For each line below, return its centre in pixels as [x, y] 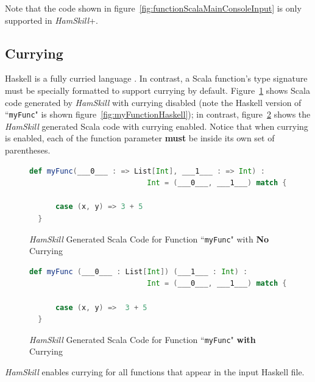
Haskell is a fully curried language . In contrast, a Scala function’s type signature [156, 78]
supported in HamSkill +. [51, 20]
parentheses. [28, 150]
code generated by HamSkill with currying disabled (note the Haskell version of [153, 102]
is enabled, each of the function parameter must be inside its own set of [140, 138]
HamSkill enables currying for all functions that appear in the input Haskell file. [155, 372]
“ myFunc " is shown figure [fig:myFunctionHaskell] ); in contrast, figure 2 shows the [158, 114]
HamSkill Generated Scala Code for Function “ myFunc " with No [149, 239]
